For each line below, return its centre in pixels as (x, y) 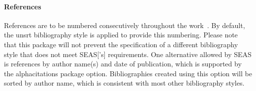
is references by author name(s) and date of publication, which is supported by (123, 64)
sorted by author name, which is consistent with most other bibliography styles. (124, 83)
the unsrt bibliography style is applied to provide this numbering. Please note (121, 35)
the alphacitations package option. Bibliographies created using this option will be (128, 73)
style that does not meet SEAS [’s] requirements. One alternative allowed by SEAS (128, 54)
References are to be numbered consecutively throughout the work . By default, (125, 25)
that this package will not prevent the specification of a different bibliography (121, 44)
